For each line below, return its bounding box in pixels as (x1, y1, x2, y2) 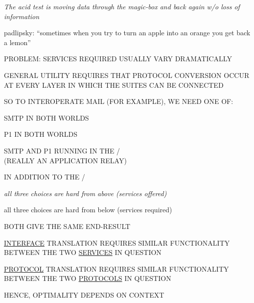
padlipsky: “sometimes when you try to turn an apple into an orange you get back (4, 27, 251, 38)
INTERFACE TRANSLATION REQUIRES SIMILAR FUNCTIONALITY (4, 237, 230, 248)
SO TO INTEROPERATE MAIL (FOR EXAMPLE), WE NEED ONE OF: (4, 96, 233, 106)
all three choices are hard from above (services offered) (4, 188, 167, 198)
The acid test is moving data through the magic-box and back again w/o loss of (4, 1, 240, 11)
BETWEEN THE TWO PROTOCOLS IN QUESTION (4, 273, 171, 283)
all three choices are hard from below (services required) (4, 204, 172, 215)
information (4, 11, 40, 21)
